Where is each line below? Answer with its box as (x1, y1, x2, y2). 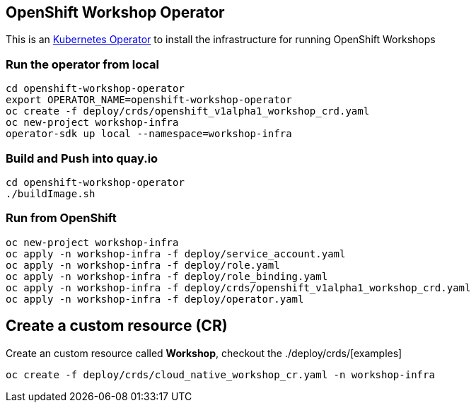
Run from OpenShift (6, 211, 117, 226)
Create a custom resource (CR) (6, 317, 228, 335)
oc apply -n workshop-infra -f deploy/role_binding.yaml (6, 270, 328, 282)
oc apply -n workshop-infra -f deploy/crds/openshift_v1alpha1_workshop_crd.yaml (6, 281, 471, 293)
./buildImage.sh (6, 187, 95, 199)
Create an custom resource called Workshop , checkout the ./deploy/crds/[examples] (6, 346, 402, 359)
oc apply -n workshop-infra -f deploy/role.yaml (6, 259, 280, 271)
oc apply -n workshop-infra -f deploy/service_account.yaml (6, 247, 346, 260)
